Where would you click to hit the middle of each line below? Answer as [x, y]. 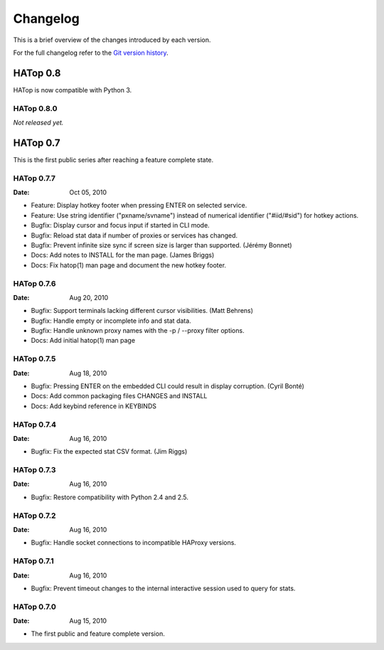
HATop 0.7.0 [34, 607]
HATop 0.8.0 [35, 108]
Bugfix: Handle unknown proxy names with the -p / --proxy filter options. [138, 331]
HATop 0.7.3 [34, 470]
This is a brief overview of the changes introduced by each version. [112, 40]
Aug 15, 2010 [88, 621]
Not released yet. [38, 122]
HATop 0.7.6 [34, 283]
